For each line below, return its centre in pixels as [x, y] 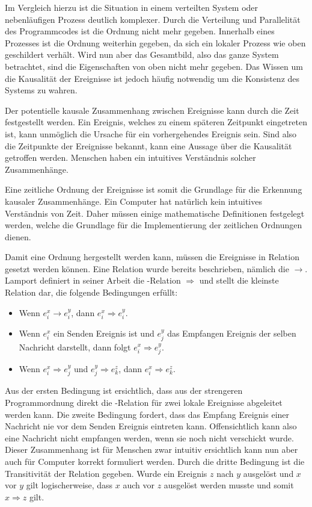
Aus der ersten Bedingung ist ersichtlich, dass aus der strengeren [124, 390]
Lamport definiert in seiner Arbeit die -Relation [93, 280]
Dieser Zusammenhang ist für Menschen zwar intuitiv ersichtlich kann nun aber [151, 449]
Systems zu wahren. [41, 90]
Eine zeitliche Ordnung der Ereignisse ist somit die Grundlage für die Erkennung [154, 189]
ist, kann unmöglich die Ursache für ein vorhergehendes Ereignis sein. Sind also [151, 133]
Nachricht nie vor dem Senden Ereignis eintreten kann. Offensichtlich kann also [151, 426]
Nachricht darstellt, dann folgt [75, 347]
